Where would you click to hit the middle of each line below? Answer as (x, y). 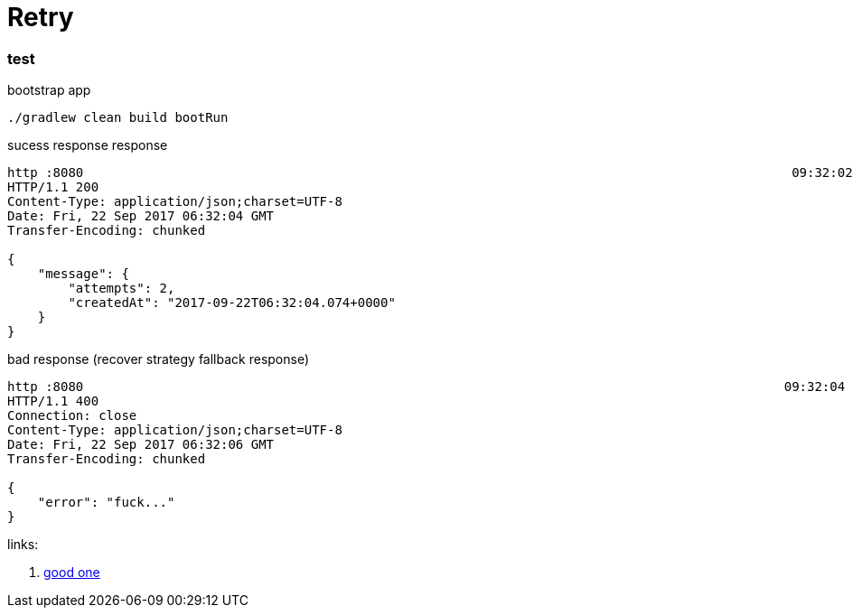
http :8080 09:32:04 (426, 387)
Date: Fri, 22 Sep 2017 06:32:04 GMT (141, 216)
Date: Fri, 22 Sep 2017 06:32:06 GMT (141, 445)
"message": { (83, 274)
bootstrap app (49, 90)
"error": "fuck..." (106, 503)
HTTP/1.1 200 (53, 187)
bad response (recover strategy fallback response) (159, 359)
